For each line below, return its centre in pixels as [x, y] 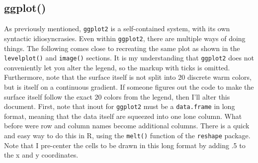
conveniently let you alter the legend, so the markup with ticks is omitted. [117, 67]
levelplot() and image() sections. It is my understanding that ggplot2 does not [129, 58]
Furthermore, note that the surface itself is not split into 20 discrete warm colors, [128, 77]
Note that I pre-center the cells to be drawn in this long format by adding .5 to [125, 145]
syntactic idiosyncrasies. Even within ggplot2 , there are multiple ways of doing [125, 38]
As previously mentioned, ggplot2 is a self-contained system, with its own [117, 28]
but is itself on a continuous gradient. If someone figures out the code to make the [129, 86]
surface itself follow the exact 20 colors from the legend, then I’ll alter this [117, 96]
